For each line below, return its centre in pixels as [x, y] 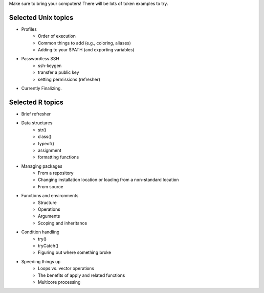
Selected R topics [36, 102]
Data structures [37, 123]
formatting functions [58, 157]
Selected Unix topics [41, 17]
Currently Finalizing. [42, 89]
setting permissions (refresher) [69, 79]
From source [51, 186]
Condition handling [40, 232]
